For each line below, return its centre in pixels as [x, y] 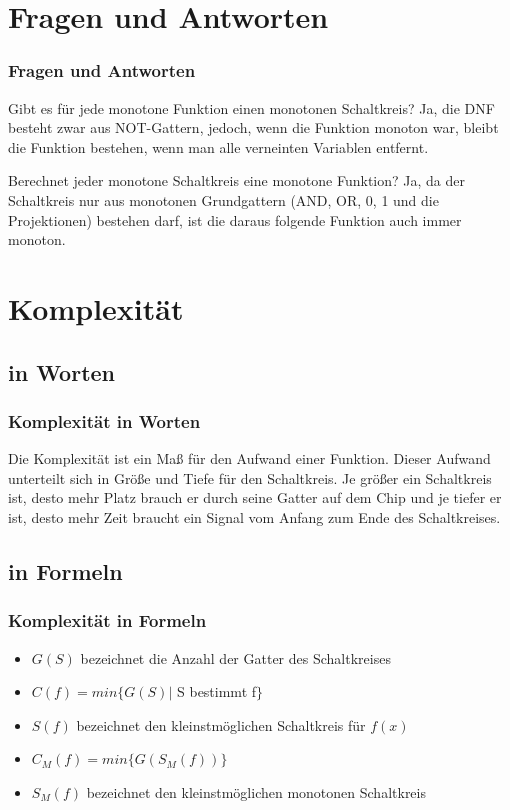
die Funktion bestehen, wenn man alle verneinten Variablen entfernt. [218, 146]
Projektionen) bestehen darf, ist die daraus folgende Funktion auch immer [235, 219]
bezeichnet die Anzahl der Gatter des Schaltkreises [235, 657]
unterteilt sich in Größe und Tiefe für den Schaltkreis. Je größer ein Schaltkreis [250, 477]
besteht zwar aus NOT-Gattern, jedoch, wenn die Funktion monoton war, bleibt [253, 127]
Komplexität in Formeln [107, 620]
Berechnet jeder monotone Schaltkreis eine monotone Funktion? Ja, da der [236, 180]
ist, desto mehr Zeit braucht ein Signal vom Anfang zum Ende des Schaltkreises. [254, 516]
